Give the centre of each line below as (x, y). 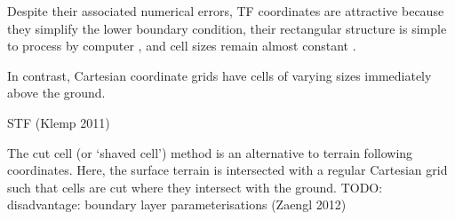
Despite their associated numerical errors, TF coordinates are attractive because (226, 11)
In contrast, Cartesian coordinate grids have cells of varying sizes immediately (220, 75)
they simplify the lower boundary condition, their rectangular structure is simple (227, 28)
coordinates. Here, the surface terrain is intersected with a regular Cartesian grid (227, 170)
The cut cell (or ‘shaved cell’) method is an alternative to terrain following (210, 152)
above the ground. (56, 93)
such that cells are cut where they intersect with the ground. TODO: (195, 187)
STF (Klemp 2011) (59, 122)
